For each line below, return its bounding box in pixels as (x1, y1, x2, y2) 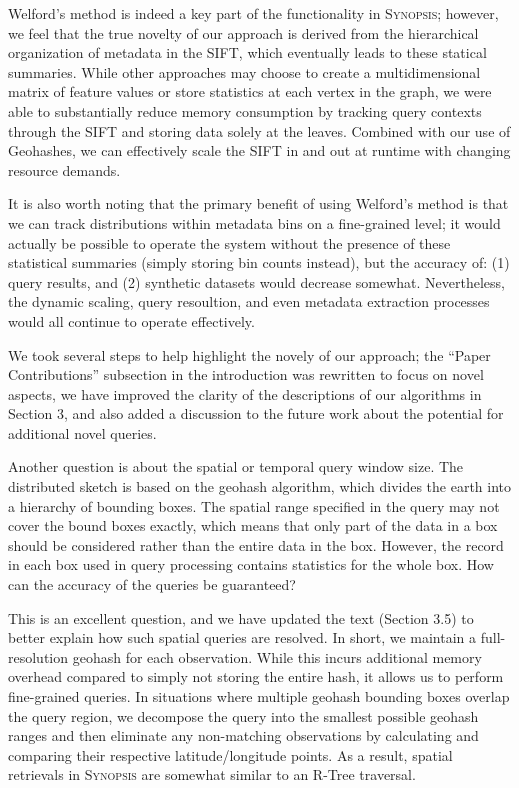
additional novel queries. (8, 422, 157, 443)
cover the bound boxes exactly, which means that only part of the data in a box (8, 515, 498, 536)
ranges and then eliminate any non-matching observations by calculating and (8, 725, 479, 746)
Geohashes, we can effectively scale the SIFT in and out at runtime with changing (8, 140, 511, 161)
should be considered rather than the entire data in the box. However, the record (8, 534, 504, 555)
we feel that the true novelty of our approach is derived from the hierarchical (8, 22, 479, 43)
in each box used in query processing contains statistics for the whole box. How (8, 554, 494, 575)
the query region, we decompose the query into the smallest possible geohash (8, 705, 479, 726)
